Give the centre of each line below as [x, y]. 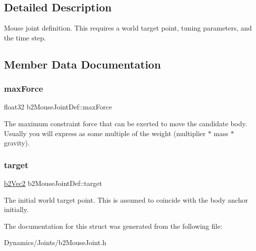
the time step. [25, 37]
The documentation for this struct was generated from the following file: [113, 226]
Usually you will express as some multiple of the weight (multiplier [105, 133]
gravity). [17, 143]
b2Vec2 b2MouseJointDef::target [53, 183]
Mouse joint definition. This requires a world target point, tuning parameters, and [128, 28]
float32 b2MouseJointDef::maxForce [58, 107]
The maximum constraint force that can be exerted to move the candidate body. [126, 123]
